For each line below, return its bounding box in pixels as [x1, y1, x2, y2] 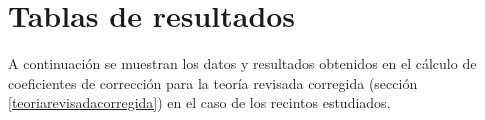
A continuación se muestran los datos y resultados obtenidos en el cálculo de [8, 53, 477, 74]
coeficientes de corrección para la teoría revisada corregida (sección [8, 72, 418, 93]
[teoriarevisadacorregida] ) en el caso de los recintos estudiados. [8, 92, 391, 113]
